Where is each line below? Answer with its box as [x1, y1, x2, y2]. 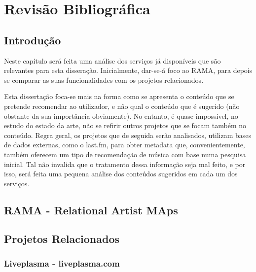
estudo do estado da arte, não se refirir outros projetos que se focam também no [4, 120, 247, 131]
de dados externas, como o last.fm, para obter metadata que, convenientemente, [4, 139, 245, 150]
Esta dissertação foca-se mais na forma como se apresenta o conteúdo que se [4, 91, 234, 102]
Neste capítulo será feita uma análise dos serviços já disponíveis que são [4, 55, 221, 66]
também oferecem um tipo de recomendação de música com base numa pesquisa [4, 149, 246, 159]
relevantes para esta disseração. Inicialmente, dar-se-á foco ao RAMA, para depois [4, 65, 253, 75]
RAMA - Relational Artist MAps [4, 202, 178, 217]
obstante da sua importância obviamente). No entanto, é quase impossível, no [4, 110, 238, 121]
